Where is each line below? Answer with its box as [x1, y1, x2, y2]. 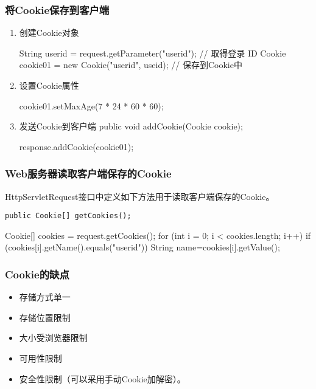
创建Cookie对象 [19, 26, 79, 39]
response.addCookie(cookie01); [19, 140, 134, 153]
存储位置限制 [19, 311, 71, 323]
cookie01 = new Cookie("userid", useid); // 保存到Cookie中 [19, 58, 242, 71]
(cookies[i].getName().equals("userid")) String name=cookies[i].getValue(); [5, 241, 280, 253]
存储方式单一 [19, 291, 71, 303]
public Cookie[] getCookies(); [5, 212, 132, 221]
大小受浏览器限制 [19, 331, 88, 344]
